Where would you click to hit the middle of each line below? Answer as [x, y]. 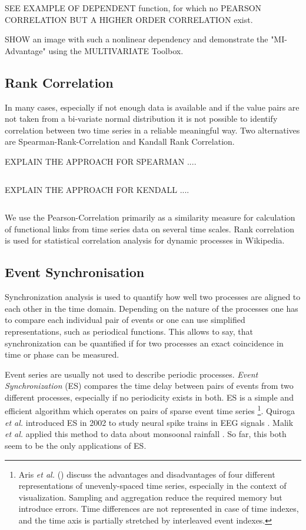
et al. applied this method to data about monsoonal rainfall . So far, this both [146, 434]
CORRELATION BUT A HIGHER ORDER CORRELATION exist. [129, 19]
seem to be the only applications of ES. [76, 445]
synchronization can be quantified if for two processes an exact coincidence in [144, 343]
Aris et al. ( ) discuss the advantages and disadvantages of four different [147, 474]
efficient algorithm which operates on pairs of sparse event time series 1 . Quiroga [150, 410]
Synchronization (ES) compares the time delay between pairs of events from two [149, 386]
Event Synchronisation [75, 272]
